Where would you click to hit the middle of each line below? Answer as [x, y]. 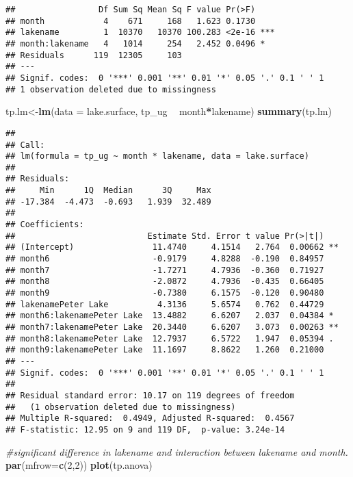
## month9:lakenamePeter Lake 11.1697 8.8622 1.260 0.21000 [165, 350]
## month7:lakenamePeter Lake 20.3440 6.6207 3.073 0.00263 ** [172, 327]
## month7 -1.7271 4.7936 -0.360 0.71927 [165, 270]
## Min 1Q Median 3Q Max [108, 191]
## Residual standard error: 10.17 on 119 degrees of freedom [150, 395]
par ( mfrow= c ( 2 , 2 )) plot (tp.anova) [79, 465]
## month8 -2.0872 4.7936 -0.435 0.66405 [165, 282]
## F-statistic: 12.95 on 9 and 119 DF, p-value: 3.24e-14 [145, 429]
